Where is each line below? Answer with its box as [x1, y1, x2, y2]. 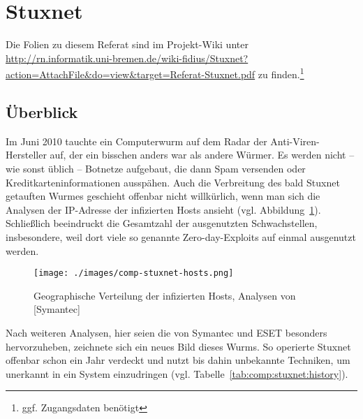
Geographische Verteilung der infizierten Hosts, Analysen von [34, 288, 296, 302]
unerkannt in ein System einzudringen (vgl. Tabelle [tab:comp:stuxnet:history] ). [6, 366, 348, 381]
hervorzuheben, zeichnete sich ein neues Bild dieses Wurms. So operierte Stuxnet [6, 339, 351, 353]
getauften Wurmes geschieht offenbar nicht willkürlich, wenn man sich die [6, 189, 320, 203]
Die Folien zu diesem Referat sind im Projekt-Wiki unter [6, 37, 249, 52]
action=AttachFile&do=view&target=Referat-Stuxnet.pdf [6, 66, 255, 81]
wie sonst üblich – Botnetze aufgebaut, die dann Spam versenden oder [6, 161, 306, 175]
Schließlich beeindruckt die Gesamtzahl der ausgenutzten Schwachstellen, [6, 216, 318, 230]
